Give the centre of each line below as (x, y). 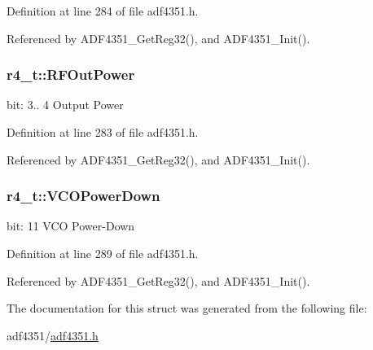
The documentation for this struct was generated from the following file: (187, 308)
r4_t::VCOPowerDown (83, 196)
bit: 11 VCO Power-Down (71, 226)
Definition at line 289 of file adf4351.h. (103, 253)
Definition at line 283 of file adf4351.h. (103, 132)
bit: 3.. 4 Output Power (65, 105)
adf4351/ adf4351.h (53, 335)
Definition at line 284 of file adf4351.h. (103, 11)
